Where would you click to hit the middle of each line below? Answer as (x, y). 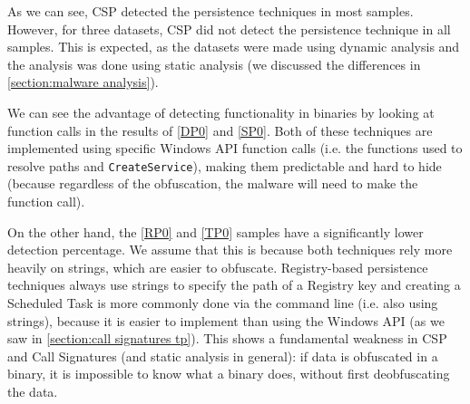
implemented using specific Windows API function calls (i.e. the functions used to (235, 148)
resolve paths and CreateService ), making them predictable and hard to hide (225, 165)
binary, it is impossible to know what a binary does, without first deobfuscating (229, 374)
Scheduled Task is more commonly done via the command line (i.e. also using (223, 302)
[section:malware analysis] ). (83, 82)
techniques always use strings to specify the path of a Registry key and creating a (234, 285)
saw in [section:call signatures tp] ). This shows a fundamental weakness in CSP (227, 338)
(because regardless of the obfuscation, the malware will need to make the (213, 183)
